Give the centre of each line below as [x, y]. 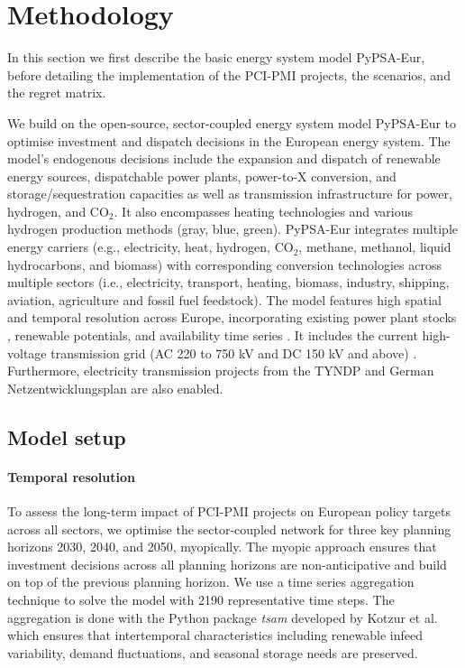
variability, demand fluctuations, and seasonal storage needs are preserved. [213, 652]
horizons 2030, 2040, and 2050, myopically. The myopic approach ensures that [222, 547]
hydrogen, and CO [58, 211]
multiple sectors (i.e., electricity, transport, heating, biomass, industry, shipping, [228, 282]
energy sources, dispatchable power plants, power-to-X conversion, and [202, 176]
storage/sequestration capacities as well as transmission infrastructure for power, [230, 194]
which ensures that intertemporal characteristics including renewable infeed [215, 635]
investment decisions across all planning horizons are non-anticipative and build [227, 564]
